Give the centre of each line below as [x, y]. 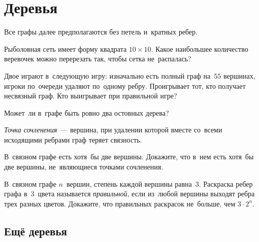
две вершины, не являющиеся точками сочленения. [84, 167]
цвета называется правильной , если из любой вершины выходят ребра [146, 194]
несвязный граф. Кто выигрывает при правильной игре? [91, 96]
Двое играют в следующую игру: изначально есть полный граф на [107, 75]
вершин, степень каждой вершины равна [129, 183]
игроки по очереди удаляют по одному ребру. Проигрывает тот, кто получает [125, 85]
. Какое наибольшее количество [200, 48]
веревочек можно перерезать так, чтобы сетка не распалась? [98, 59]
